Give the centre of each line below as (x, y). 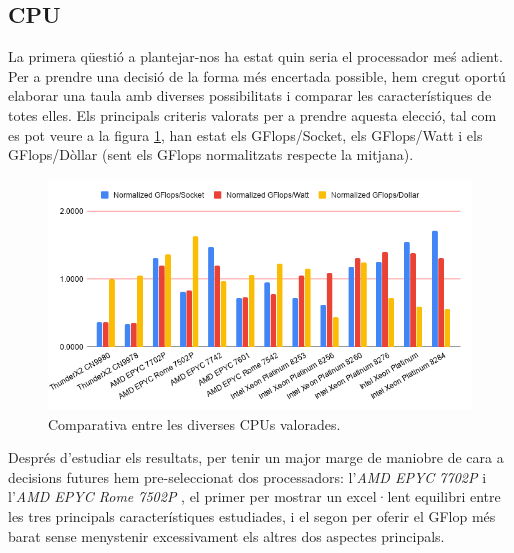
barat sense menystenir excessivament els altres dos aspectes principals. (226, 535)
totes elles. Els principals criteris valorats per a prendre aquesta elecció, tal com (252, 114)
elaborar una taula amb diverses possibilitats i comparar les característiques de (250, 95)
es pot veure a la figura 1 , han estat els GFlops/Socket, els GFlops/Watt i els (245, 134)
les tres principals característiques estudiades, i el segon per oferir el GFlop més (252, 516)
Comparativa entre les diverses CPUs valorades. (194, 423)
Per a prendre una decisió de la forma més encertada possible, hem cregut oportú (257, 75)
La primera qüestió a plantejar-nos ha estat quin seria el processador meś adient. (255, 56)
